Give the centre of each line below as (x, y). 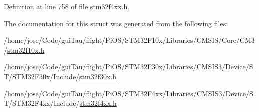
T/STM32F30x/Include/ (42, 76)
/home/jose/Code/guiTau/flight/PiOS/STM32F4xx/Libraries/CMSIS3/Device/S (129, 93)
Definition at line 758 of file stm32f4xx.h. (67, 6)
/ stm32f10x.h (24, 50)
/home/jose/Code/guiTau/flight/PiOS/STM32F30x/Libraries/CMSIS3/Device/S (129, 67)
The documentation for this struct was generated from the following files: (116, 23)
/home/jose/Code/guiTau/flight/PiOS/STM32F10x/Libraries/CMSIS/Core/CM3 (129, 40)
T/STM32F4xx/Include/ (42, 103)
